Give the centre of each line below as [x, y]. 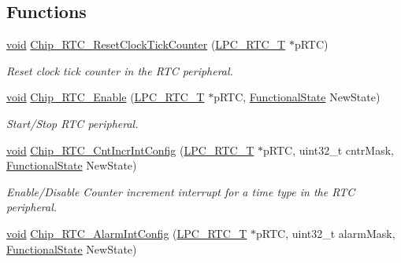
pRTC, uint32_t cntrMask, [328, 150]
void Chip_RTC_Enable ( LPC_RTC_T [106, 97]
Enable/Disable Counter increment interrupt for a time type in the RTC [181, 191]
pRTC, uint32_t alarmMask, [326, 233]
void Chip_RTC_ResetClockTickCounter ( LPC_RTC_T [146, 44]
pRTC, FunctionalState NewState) [297, 97]
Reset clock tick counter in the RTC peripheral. [120, 70]
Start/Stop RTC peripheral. [72, 123]
